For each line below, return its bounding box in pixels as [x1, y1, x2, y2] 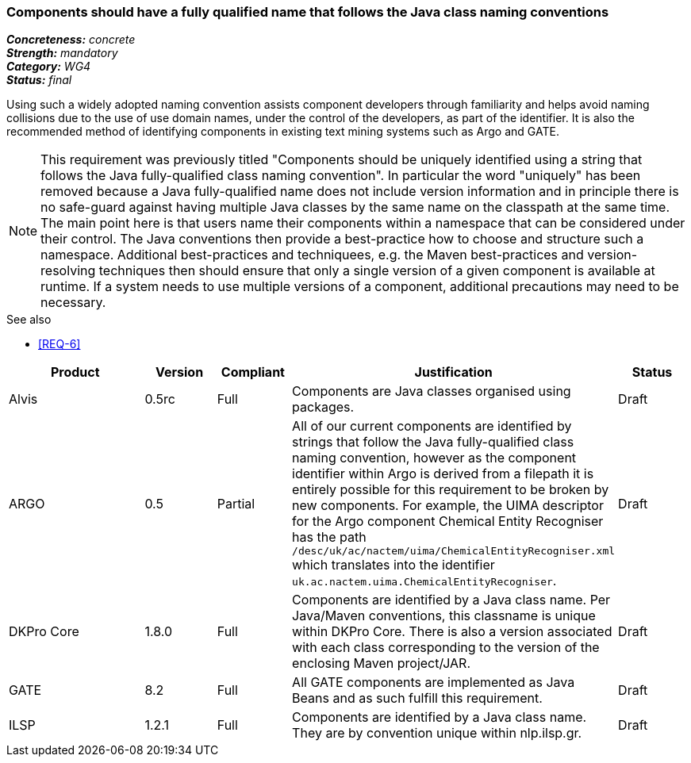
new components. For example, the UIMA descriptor [292, 497, 604, 514]
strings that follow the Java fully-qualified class [292, 434, 574, 451]
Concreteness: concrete [6, 33, 136, 47]
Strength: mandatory [6, 46, 118, 60]
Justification [414, 364, 493, 381]
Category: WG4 [6, 59, 91, 74]
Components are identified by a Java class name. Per [292, 592, 611, 608]
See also [6, 312, 52, 327]
